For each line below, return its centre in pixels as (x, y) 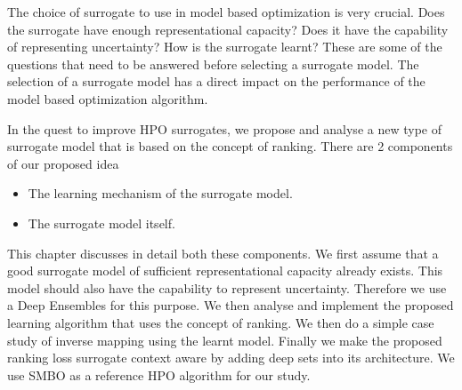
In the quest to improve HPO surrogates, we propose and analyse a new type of (224, 128)
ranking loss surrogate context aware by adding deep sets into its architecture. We (231, 358)
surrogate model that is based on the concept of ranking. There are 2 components (230, 146)
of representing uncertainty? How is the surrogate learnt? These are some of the (225, 47)
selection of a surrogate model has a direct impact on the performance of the (216, 81)
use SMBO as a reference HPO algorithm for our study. (159, 374)
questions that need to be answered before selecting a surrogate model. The (213, 64)
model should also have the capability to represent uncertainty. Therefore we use (227, 287)
